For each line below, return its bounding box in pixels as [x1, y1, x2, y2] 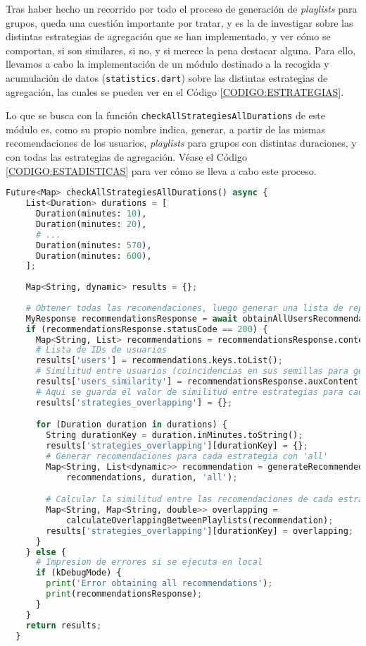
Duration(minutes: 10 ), [35, 209, 147, 219]
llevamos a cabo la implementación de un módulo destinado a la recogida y [6, 56, 329, 71]
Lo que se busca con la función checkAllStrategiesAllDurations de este [6, 108, 325, 123]
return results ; [25, 620, 102, 630]
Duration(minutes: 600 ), [35, 250, 152, 261]
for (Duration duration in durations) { [35, 420, 228, 430]
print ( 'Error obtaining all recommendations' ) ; [46, 578, 273, 589]
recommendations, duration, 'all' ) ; [65, 472, 238, 482]
